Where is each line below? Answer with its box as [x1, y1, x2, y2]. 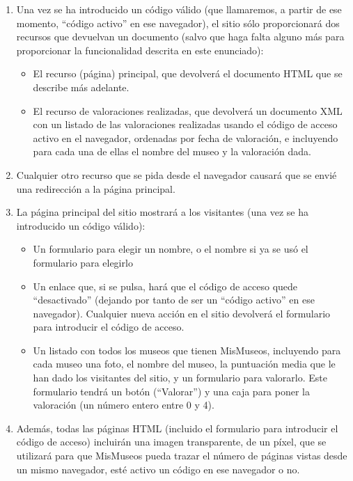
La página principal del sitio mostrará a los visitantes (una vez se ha [16, 205, 308, 219]
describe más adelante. [33, 79, 130, 94]
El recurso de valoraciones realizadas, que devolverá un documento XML [33, 103, 343, 118]
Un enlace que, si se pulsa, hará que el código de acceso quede [33, 278, 298, 293]
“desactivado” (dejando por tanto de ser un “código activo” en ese [33, 292, 315, 307]
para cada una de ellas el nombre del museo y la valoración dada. [33, 144, 311, 159]
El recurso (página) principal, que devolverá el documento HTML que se [33, 66, 343, 81]
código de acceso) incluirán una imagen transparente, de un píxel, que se [16, 434, 327, 449]
